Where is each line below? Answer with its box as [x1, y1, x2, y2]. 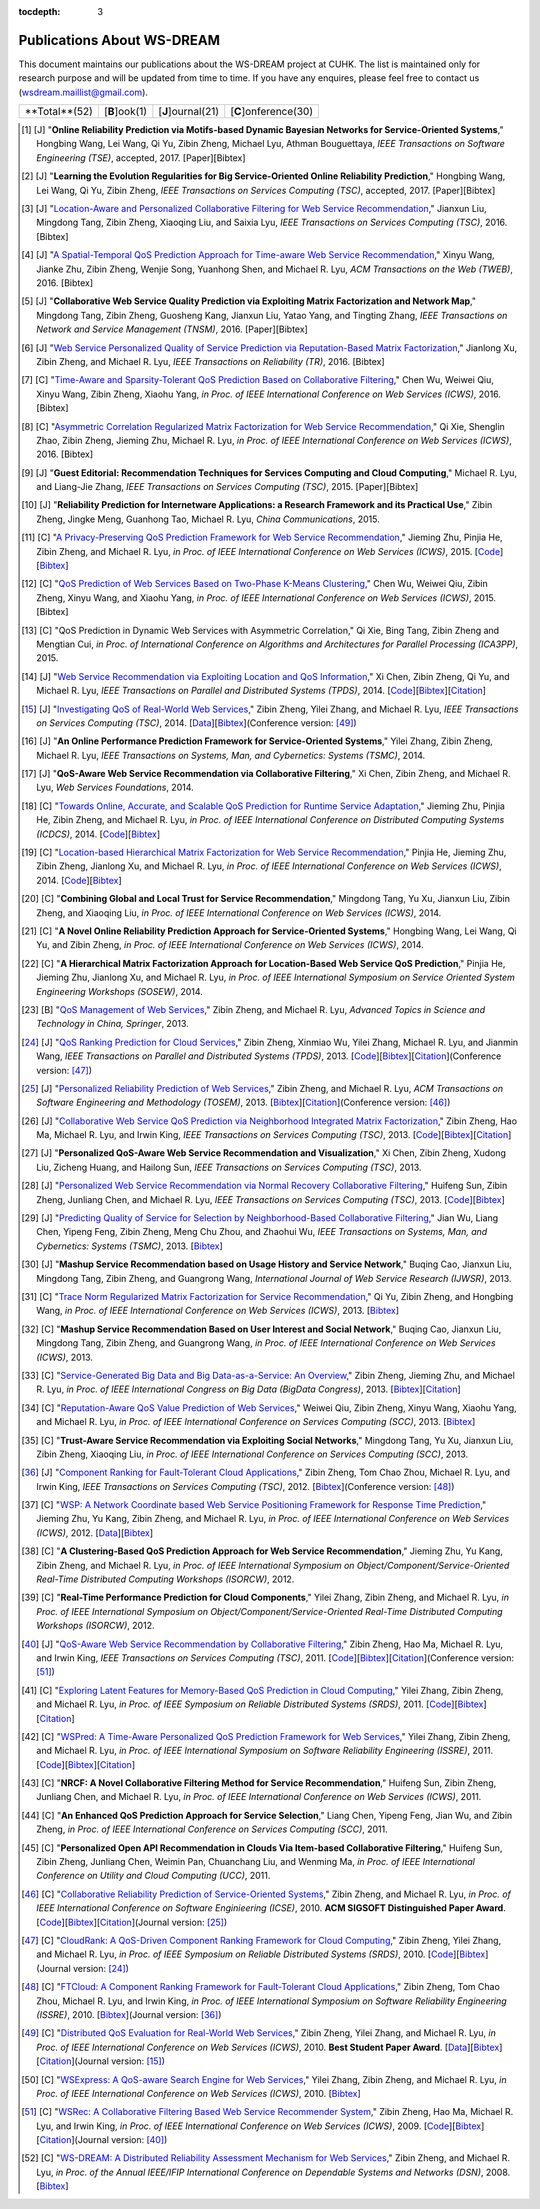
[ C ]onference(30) [230, 105, 314, 119]
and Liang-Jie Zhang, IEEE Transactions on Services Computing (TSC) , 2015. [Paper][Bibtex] [36, 481, 419, 493]
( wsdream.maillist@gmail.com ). [18, 86, 149, 98]
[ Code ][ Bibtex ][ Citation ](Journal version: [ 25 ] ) [36, 1916, 228, 1928]
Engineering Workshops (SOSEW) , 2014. [36, 985, 204, 997]
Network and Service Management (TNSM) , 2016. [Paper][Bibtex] [36, 323, 309, 335]
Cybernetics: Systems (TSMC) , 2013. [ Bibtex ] [36, 1240, 224, 1252]
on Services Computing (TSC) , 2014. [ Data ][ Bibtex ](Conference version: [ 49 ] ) [36, 716, 357, 729]
